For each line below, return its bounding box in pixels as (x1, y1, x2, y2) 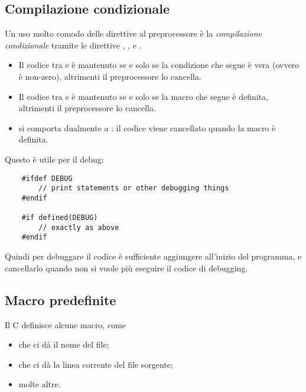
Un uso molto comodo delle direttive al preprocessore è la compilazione (5, 27, 262, 40)
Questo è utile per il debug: (5, 153, 104, 165)
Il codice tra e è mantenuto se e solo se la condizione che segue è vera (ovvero (18, 59, 300, 71)
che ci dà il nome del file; (18, 338, 109, 351)
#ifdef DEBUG (21, 174, 73, 183)
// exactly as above (38, 223, 119, 232)
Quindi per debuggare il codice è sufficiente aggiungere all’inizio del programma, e (5, 250, 302, 263)
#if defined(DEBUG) (21, 213, 98, 222)
